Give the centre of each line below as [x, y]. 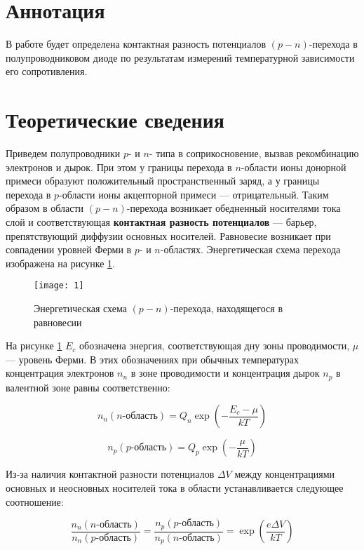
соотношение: [35, 501]
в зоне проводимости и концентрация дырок [225, 373]
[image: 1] [59, 286]
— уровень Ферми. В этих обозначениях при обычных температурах [153, 359]
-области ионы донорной [294, 167]
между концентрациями [285, 474]
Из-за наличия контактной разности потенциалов [110, 474]
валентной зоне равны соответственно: [88, 387]
